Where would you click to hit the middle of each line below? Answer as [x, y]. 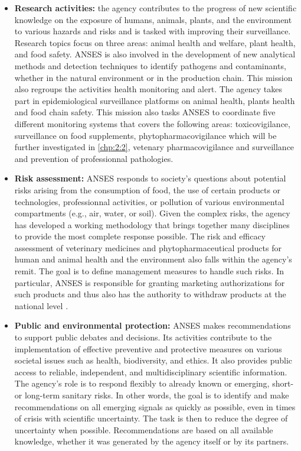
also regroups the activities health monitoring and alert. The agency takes [148, 89]
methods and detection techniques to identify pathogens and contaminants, [150, 65]
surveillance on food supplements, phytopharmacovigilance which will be [145, 135]
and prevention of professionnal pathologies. [94, 158]
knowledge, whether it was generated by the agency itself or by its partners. [152, 441]
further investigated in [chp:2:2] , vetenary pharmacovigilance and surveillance [154, 147]
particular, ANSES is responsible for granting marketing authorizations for [150, 282]
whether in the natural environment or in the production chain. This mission [153, 77]
